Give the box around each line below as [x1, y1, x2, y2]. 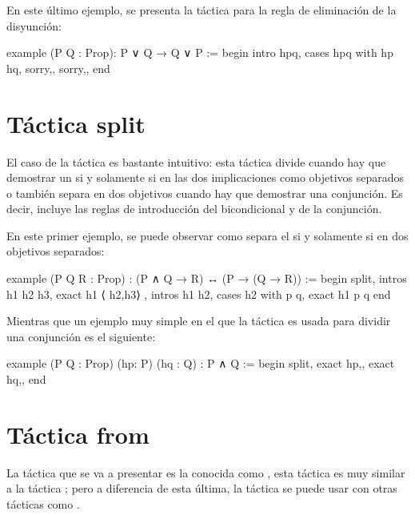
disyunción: [6, 17, 62, 34]
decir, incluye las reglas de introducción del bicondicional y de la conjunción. [6, 200, 382, 217]
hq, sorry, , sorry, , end [6, 59, 110, 76]
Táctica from [6, 417, 150, 450]
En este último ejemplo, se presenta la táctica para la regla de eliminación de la [6, 2, 397, 18]
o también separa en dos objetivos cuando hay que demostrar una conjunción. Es [6, 184, 403, 201]
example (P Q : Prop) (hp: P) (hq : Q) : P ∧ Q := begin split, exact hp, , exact [6, 355, 395, 372]
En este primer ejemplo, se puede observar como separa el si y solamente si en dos [6, 227, 409, 243]
